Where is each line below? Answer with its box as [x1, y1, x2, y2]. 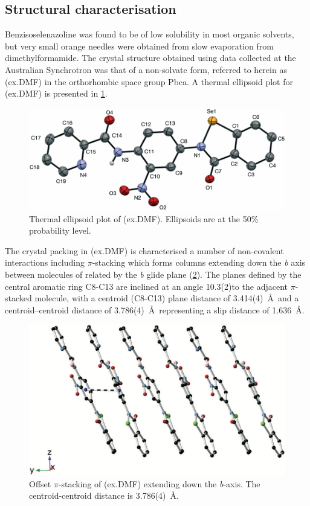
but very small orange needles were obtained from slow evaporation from [5, 39, 274, 52]
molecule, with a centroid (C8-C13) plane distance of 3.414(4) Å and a [34, 292, 299, 304]
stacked [5, 292, 32, 304]
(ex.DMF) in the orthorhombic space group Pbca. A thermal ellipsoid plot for [5, 75, 293, 88]
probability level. [29, 224, 91, 237]
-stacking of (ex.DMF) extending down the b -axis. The [58, 477, 260, 490]
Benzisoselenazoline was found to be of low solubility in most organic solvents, [5, 28, 294, 40]
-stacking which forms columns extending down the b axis [92, 256, 306, 269]
